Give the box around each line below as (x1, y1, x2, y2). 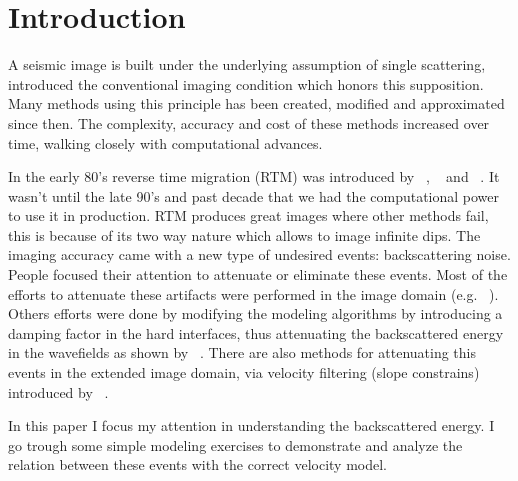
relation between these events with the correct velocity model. (8, 454, 387, 475)
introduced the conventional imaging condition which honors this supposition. (8, 73, 484, 94)
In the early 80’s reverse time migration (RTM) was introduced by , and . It (8, 166, 500, 187)
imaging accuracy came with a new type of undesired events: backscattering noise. (8, 244, 511, 265)
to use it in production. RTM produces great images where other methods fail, (8, 205, 489, 226)
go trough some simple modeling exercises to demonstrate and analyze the (8, 434, 463, 455)
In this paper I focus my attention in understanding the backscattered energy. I (8, 415, 495, 436)
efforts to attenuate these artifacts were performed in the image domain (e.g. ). (8, 283, 499, 304)
